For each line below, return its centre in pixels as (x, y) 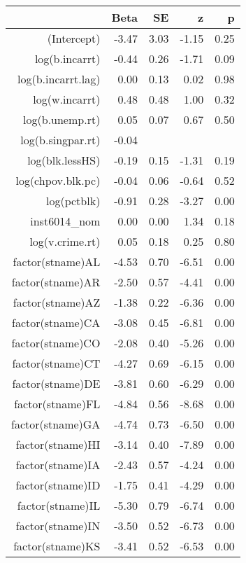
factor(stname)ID (58, 485)
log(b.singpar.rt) (60, 140)
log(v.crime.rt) (65, 241)
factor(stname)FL (57, 404)
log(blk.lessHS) (64, 160)
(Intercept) (74, 38)
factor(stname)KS (57, 546)
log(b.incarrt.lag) (59, 79)
